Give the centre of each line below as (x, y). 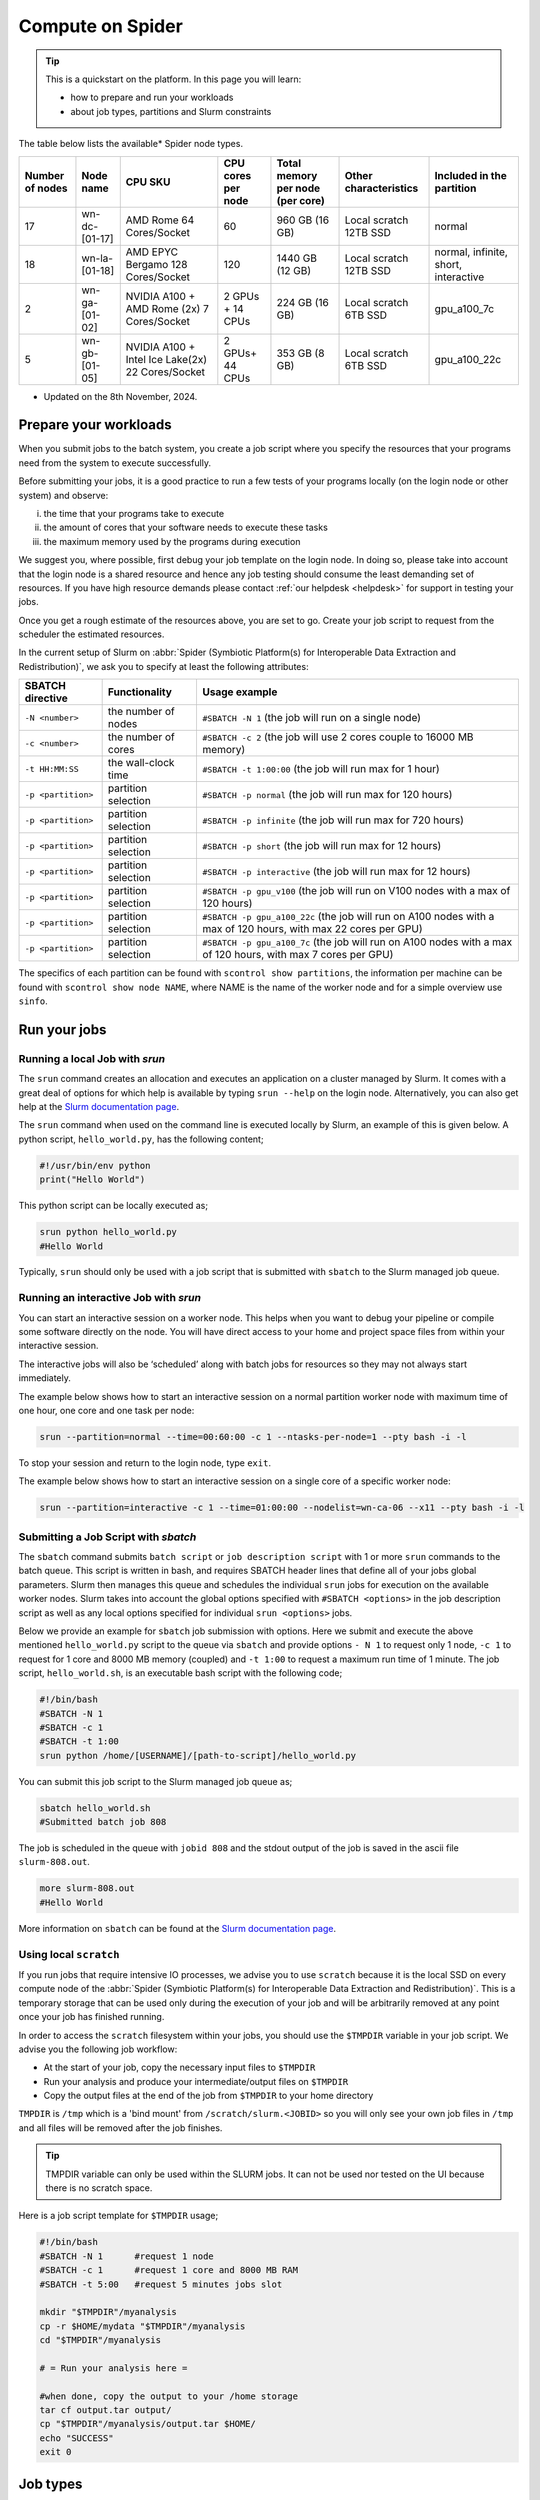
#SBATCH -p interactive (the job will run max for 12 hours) (336, 872)
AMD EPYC (152, 252)
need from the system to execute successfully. (115, 462)
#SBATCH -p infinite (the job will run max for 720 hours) (333, 820)
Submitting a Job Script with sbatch (107, 1537)
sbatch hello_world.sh (95, 1808)
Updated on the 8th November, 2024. (120, 396)
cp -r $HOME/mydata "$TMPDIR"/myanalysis (142, 2326)
